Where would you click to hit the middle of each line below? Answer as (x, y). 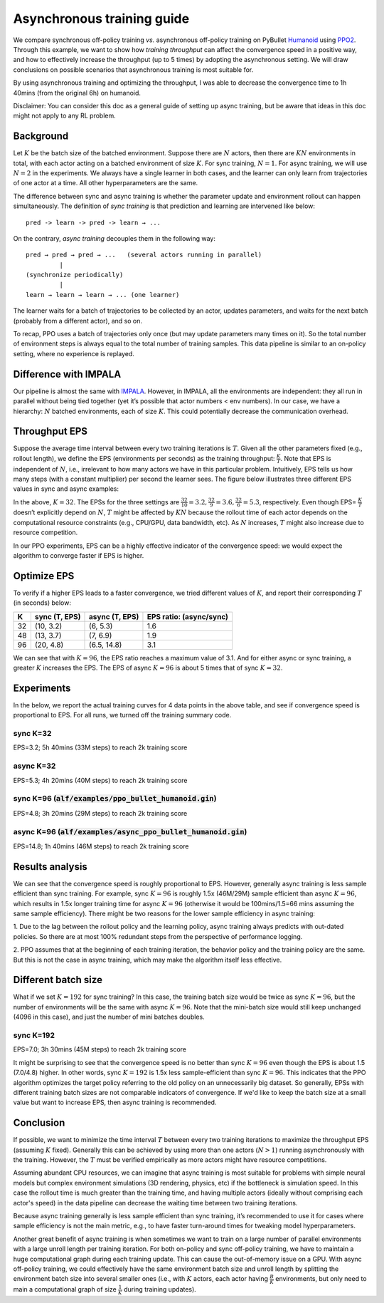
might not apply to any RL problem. (65, 116)
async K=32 (34, 766)
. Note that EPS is (306, 458)
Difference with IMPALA (67, 374)
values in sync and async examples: (66, 489)
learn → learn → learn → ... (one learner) (103, 295)
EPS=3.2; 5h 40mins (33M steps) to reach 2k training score (100, 747)
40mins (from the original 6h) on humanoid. (77, 93)
